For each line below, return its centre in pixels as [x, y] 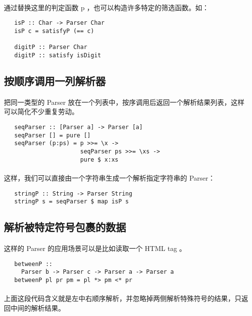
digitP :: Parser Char [51, 47]
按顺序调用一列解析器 [55, 80]
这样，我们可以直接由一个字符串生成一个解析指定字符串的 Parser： [110, 177]
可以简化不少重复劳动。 [41, 111]
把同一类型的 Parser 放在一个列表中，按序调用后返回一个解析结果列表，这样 [124, 102]
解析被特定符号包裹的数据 [65, 227]
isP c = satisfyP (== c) [54, 31]
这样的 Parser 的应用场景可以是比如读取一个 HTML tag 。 [95, 248]
